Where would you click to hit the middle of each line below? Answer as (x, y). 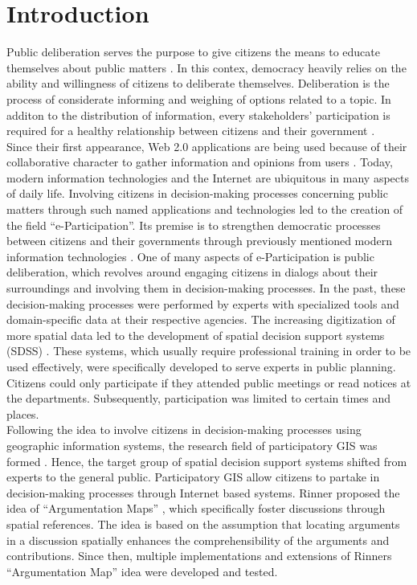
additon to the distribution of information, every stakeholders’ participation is (198, 115)
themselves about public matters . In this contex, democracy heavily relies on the (206, 67)
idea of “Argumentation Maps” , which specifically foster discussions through (196, 508)
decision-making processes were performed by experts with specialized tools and (203, 303)
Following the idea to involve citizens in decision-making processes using (184, 430)
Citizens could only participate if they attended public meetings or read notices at (209, 382)
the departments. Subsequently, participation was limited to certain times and (199, 398)
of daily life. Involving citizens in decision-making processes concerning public (197, 193)
